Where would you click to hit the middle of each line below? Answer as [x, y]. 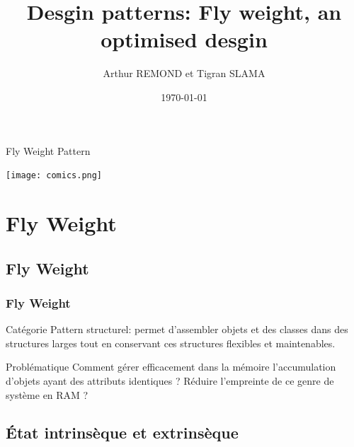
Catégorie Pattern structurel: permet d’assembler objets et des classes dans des [177, 329]
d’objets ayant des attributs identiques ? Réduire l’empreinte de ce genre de [170, 380]
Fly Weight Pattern [48, 150]
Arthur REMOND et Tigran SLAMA [184, 73]
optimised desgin [184, 39]
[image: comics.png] [54, 176]
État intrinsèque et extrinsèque [122, 433]
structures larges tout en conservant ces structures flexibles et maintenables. [171, 343]
